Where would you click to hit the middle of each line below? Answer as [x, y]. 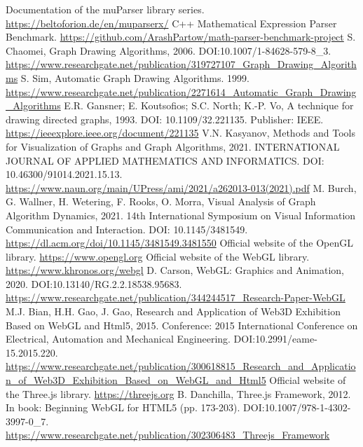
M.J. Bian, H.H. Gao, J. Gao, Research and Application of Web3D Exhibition [173, 311]
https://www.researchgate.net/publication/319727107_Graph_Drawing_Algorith [181, 64]
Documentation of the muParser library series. [105, 9]
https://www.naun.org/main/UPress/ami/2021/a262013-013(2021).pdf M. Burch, [181, 187]
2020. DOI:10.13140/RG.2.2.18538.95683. [94, 283]
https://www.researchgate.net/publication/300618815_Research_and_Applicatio [181, 366]
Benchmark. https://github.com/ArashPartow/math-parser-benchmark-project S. [181, 37]
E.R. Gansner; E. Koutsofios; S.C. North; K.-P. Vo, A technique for [209, 105]
